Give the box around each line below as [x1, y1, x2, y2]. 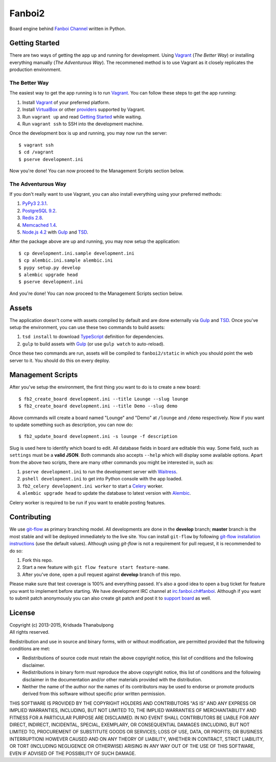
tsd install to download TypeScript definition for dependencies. [22, 334, 165, 340]
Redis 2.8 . [22, 215, 43, 221]
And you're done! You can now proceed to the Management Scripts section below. [9, 290, 183, 296]
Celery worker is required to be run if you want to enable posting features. [9, 499, 166, 505]
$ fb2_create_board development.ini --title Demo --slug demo [18, 403, 178, 409]
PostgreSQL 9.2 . [22, 207, 57, 214]
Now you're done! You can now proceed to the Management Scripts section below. [9, 168, 185, 174]
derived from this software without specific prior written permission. [22, 690, 166, 697]
